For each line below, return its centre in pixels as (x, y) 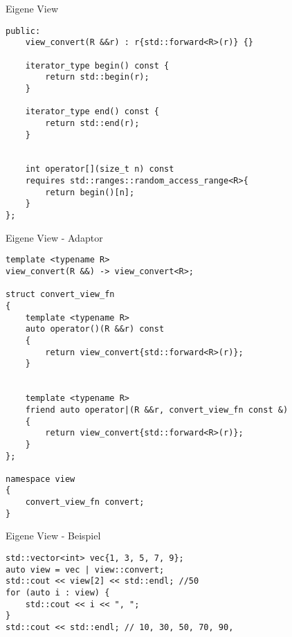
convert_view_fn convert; (85, 502)
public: (23, 31)
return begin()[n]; (90, 192)
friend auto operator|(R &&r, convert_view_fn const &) (157, 410)
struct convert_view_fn (60, 295)
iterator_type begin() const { (97, 65)
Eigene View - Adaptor (54, 237)
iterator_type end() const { (92, 112)
